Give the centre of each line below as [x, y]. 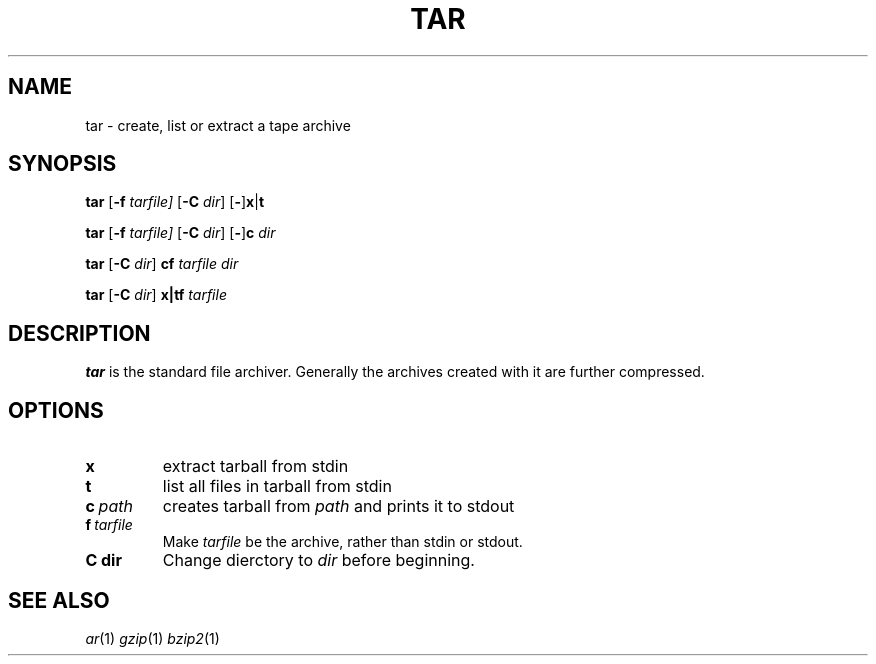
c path [109, 506]
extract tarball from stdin [255, 466]
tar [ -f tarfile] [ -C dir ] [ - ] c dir [180, 233]
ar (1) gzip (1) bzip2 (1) [152, 638]
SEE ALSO [59, 600]
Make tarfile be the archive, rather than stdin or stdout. [342, 542]
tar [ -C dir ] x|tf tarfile [156, 295]
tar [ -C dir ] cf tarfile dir [162, 264]
